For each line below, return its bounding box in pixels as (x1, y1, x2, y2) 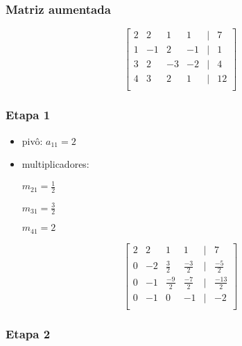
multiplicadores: (21, 157, 89, 171)
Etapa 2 (6, 325, 51, 342)
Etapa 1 (6, 106, 51, 123)
